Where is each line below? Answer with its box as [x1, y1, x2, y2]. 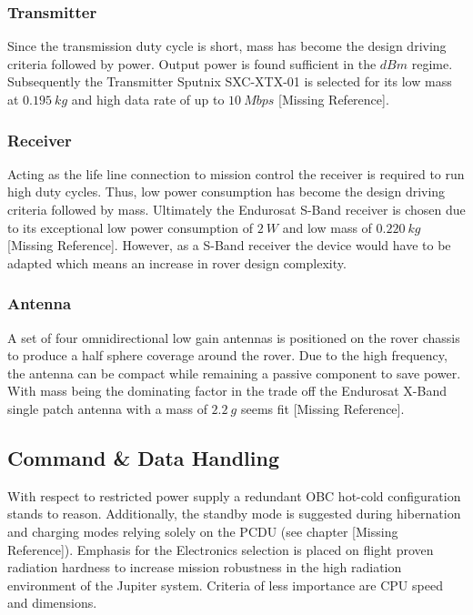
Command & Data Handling [7, 443, 279, 471]
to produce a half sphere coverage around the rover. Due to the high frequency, [7, 346, 448, 365]
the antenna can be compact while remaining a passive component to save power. [7, 363, 461, 382]
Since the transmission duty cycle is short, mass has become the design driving [7, 36, 447, 55]
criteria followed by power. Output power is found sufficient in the [7, 54, 377, 73]
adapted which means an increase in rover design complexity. [7, 253, 347, 272]
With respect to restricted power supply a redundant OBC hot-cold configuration [7, 486, 461, 505]
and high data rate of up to [71, 90, 225, 108]
